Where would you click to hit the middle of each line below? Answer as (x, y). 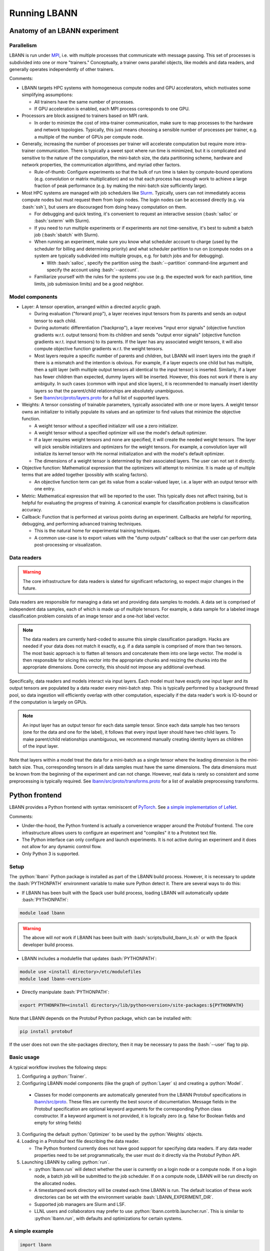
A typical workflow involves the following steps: (58, 1067)
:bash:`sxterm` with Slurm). (62, 221)
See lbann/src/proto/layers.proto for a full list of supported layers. (102, 398)
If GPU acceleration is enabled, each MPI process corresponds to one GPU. (112, 109)
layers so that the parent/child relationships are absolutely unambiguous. (109, 391)
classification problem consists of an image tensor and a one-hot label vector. (89, 616)
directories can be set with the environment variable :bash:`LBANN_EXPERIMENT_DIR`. (124, 1197)
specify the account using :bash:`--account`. (93, 270)
